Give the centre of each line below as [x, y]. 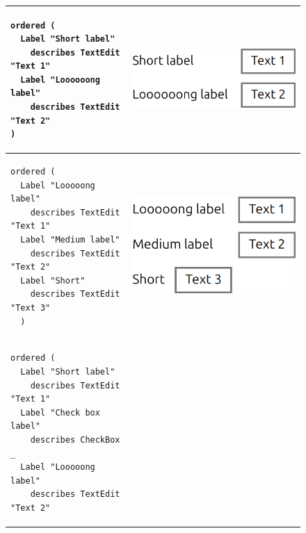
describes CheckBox [75, 440]
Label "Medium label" [70, 240]
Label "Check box [60, 412]
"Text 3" [31, 308]
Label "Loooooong [60, 80]
